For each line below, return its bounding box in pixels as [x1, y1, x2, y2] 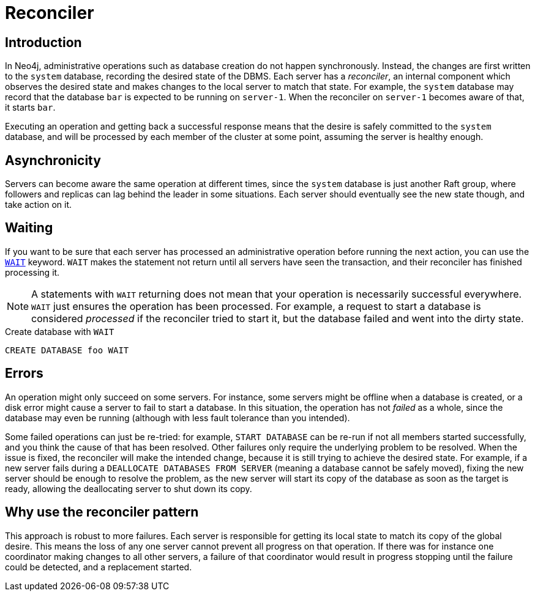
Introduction [5, 34, 82, 50]
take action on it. [5, 199, 72, 210]
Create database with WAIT [5, 326, 114, 337]
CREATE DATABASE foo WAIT [5, 345, 129, 355]
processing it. [5, 267, 60, 278]
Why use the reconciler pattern [5, 504, 199, 520]
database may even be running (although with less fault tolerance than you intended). [5, 412, 350, 423]
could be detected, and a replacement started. [5, 561, 192, 572]
